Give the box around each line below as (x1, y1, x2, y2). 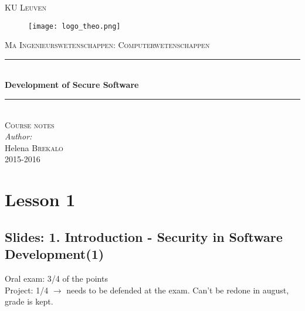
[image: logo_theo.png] (28, 22, 121, 30)
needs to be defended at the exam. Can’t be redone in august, (66, 283, 289, 296)
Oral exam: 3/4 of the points (5, 272, 108, 284)
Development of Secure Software (5, 78, 139, 91)
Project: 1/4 (5, 283, 49, 296)
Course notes (5, 118, 55, 131)
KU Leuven (5, 1, 46, 13)
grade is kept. (5, 295, 53, 307)
